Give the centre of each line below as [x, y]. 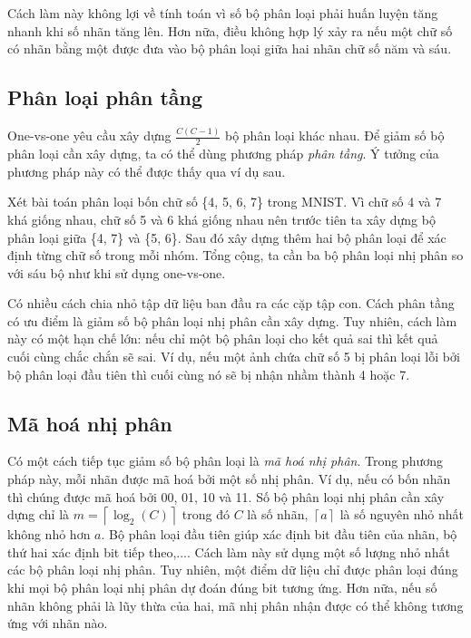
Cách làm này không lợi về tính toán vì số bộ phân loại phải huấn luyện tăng [223, 13]
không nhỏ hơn [49, 534]
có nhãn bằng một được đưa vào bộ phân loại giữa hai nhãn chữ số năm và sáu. [230, 48]
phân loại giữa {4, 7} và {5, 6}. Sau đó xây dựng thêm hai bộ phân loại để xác [227, 237]
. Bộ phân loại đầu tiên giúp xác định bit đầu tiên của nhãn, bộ [279, 534]
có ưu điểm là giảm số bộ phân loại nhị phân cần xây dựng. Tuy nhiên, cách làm [232, 320]
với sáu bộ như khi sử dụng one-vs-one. [117, 272]
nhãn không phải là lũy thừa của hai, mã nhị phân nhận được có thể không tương [235, 605]
